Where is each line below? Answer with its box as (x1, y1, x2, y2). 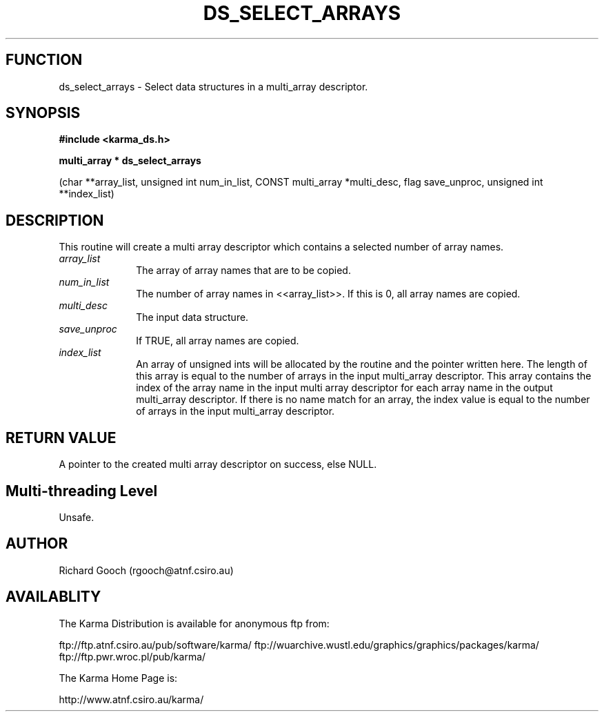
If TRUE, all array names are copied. (136, 335, 299, 347)
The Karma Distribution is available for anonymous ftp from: (59, 617, 330, 629)
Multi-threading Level (6, 482, 158, 500)
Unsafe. (59, 511, 94, 523)
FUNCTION (6, 51, 83, 69)
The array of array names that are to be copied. (136, 264, 351, 277)
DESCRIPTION (6, 211, 104, 229)
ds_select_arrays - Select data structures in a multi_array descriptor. (59, 80, 368, 92)
